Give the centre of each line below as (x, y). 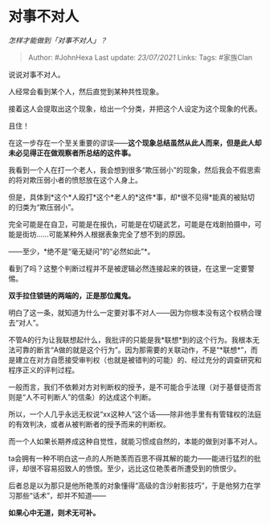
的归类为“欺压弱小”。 (43, 207)
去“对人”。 (26, 322)
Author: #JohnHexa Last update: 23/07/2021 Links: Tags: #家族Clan (140, 57)
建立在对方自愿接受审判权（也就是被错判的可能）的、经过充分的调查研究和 (138, 359)
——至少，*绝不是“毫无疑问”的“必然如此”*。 (82, 251)
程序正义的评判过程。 (43, 370)
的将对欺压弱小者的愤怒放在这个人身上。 (75, 180)
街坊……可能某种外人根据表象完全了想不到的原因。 (106, 234)
